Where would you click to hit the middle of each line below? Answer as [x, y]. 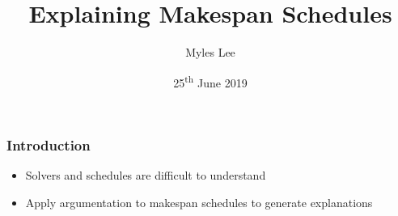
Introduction [49, 144]
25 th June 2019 [210, 81]
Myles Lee [210, 52]
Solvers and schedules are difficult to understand [146, 175]
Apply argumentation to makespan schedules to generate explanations [199, 202]
